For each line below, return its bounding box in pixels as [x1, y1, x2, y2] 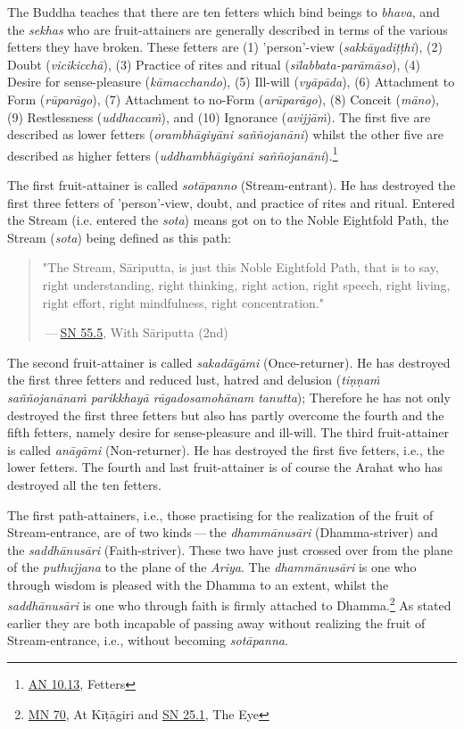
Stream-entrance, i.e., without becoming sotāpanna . [7, 631, 288, 650]
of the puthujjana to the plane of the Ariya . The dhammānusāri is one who [7, 558, 417, 576]
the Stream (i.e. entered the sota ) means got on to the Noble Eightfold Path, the [7, 211, 449, 229]
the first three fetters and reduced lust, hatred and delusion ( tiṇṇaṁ [7, 370, 380, 389]
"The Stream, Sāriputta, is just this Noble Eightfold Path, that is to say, [42, 258, 439, 277]
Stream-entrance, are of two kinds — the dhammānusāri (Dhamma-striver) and [7, 523, 438, 542]
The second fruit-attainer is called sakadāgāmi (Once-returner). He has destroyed [7, 352, 451, 371]
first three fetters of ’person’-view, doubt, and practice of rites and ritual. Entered [7, 193, 455, 211]
